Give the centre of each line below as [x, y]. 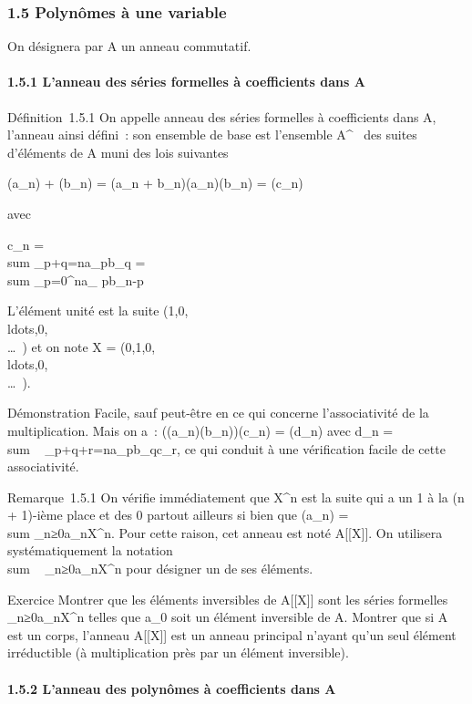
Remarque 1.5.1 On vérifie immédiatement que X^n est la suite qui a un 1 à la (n [236, 497]
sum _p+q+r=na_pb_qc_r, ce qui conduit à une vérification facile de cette [226, 448]
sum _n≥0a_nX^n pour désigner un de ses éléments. [160, 569]
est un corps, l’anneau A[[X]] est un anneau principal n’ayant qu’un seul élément [232, 634]
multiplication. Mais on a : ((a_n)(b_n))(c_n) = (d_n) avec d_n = [200, 430]
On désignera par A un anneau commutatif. [129, 46]
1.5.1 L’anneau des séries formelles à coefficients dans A [186, 82]
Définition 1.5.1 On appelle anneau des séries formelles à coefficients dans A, [222, 116]
